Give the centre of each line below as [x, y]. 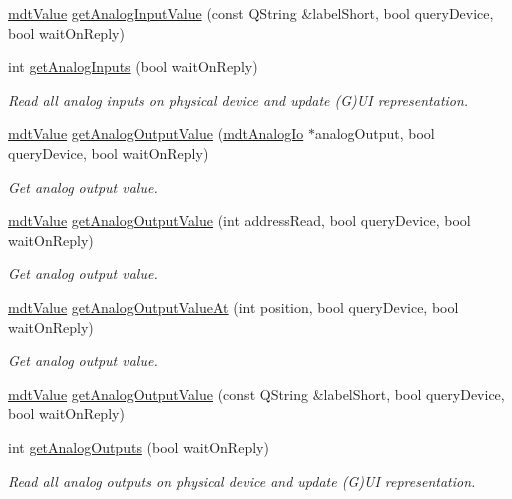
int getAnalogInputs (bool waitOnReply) [133, 66]
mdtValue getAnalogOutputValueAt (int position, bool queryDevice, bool [233, 306]
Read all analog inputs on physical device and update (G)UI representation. [238, 99]
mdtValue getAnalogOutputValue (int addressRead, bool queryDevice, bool [239, 220]
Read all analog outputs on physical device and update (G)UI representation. [242, 480]
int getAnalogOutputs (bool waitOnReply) [138, 446]
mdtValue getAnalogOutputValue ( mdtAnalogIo [156, 133]
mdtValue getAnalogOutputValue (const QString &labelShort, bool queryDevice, [256, 393]
